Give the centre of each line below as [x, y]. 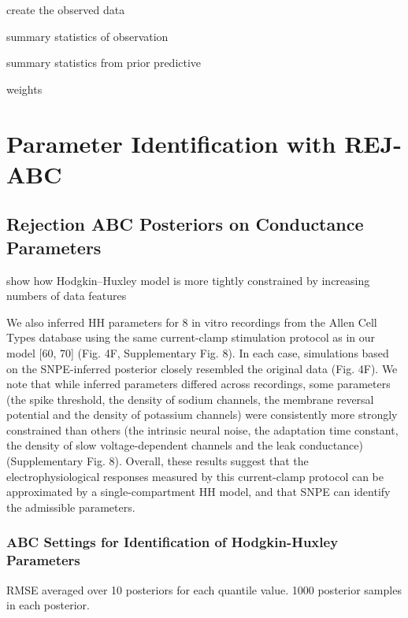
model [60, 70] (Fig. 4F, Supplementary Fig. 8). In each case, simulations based [198, 352]
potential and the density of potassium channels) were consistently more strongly [202, 414]
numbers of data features [67, 296]
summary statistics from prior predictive [104, 63]
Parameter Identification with [171, 143]
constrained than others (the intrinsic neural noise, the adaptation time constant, [202, 429]
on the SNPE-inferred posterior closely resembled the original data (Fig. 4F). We [202, 368]
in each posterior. [48, 605]
